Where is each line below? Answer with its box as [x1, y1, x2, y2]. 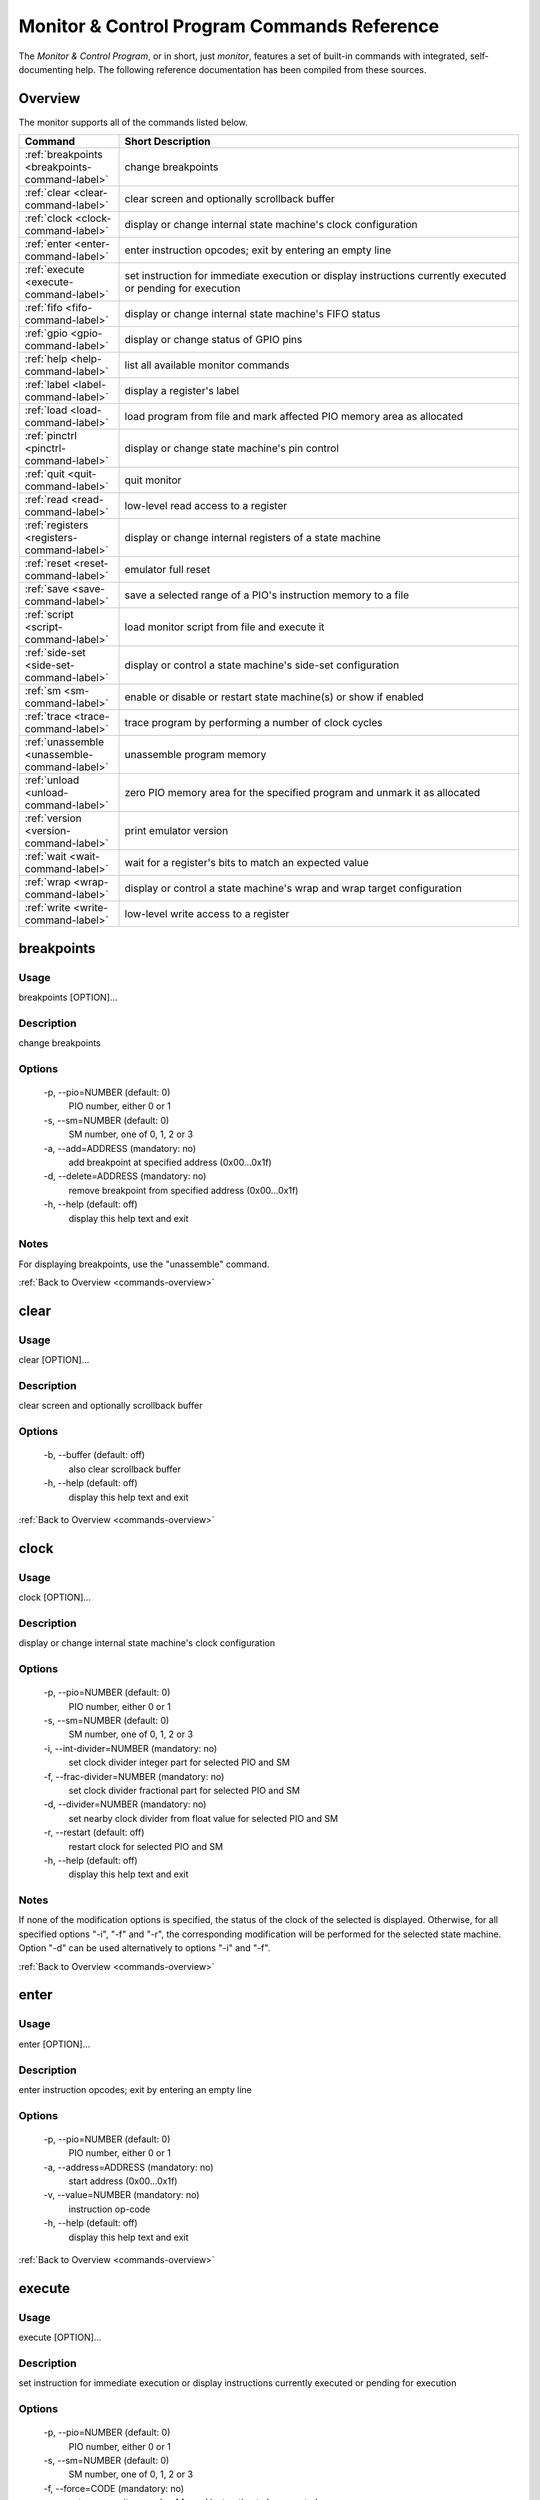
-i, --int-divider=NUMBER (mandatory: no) [43, 1742, 218, 1754]
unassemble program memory [124, 748, 267, 762]
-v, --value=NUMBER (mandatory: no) [43, 2189, 200, 2201]
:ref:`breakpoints [24, 148, 104, 162]
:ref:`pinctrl [24, 429, 77, 443]
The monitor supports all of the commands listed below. [18, 116, 249, 128]
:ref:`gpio [24, 326, 69, 340]
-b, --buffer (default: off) [43, 1449, 145, 1461]
